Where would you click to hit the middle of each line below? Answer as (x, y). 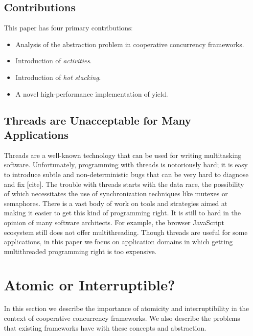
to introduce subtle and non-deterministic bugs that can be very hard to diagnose (126, 174)
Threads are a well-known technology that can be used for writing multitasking (123, 155)
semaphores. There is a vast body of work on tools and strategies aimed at (116, 203)
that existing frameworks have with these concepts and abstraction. (105, 327)
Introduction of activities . (54, 61)
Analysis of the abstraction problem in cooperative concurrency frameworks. (130, 44)
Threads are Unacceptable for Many (98, 120)
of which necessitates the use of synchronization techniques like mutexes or (116, 194)
